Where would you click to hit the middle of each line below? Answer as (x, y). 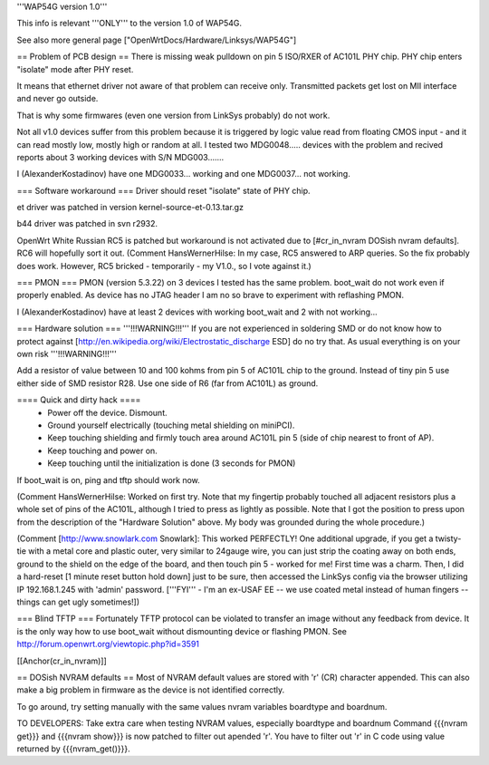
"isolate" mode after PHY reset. (75, 69)
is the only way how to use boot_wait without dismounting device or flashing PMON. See (182, 631)
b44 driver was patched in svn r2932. (87, 224)
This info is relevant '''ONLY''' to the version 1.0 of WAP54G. (129, 24)
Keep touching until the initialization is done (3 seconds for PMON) (172, 463)
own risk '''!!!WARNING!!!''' (67, 353)
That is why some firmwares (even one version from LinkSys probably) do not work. (173, 115)
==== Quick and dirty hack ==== (79, 400)
